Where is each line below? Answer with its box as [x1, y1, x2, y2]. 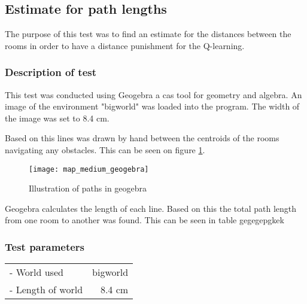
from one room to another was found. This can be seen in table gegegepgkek [5, 214, 284, 226]
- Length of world [10, 282, 83, 297]
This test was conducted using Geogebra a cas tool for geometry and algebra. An [5, 88, 302, 101]
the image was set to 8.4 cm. [5, 111, 110, 124]
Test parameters [5, 239, 85, 254]
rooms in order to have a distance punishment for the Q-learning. [5, 39, 245, 51]
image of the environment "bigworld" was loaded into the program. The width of [5, 100, 300, 113]
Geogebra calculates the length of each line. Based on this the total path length [5, 202, 297, 214]
